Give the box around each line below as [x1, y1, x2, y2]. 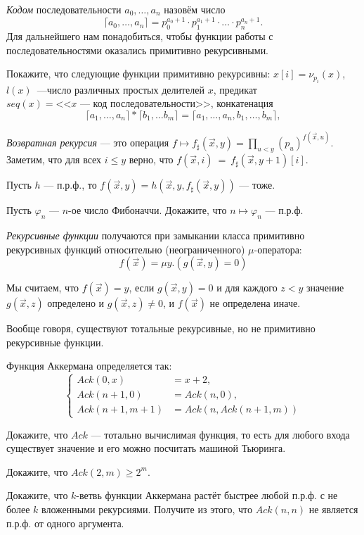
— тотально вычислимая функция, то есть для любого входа [91, 427, 350, 441]
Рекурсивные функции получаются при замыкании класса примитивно [6, 228, 305, 243]
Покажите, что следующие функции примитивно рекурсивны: [6, 66, 271, 81]
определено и [47, 296, 105, 310]
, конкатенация [210, 96, 273, 111]
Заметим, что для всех [6, 152, 102, 167]
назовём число [164, 2, 226, 16]
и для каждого [216, 280, 278, 295]
